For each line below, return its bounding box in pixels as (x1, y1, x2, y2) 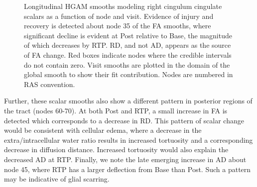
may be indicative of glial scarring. (4, 174, 110, 184)
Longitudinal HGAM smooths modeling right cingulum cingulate (24, 1, 222, 11)
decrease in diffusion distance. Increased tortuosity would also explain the (4, 144, 229, 155)
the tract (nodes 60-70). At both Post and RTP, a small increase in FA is (4, 105, 228, 115)
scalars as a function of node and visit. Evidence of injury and (24, 10, 214, 21)
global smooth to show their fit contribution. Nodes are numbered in (24, 69, 233, 80)
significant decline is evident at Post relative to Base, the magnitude (24, 30, 232, 40)
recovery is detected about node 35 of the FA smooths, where (24, 20, 211, 31)
